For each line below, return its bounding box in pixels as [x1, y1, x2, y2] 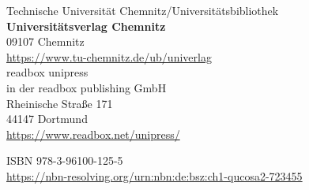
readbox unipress [6, 64, 89, 80]
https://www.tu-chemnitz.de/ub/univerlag [6, 48, 212, 65]
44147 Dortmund [6, 110, 88, 127]
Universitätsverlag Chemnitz [6, 17, 166, 34]
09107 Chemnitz [6, 33, 85, 50]
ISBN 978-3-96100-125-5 [6, 152, 123, 169]
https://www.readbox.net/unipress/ [6, 125, 180, 142]
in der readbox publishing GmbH [6, 79, 167, 95]
